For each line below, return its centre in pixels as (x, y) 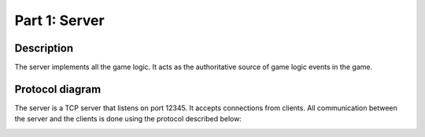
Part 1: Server (60, 20)
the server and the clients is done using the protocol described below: (128, 119)
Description (44, 48)
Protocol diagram (58, 89)
